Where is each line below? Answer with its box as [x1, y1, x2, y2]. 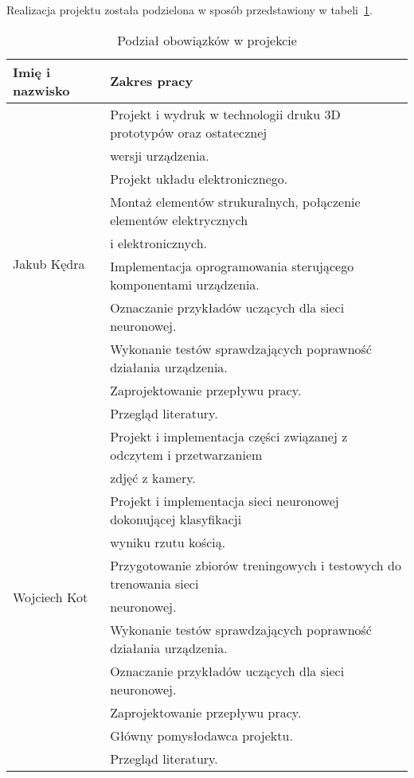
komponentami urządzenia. [110, 274, 260, 294]
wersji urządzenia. [110, 146, 209, 165]
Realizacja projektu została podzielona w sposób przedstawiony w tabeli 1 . [6, 2, 373, 18]
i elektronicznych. [110, 233, 207, 252]
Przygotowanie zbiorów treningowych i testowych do [110, 555, 401, 574]
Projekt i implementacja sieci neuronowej [110, 491, 339, 510]
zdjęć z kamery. [110, 468, 196, 487]
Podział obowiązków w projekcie [117, 30, 297, 49]
